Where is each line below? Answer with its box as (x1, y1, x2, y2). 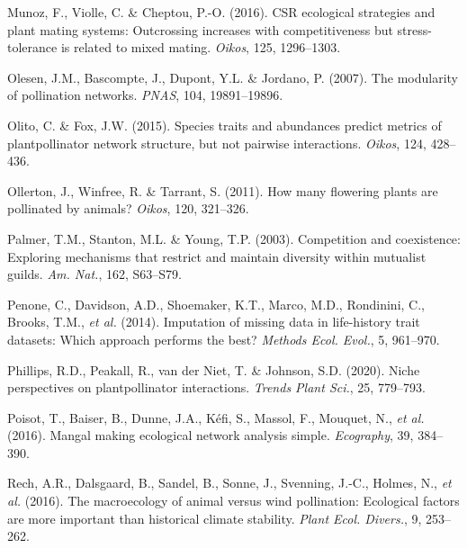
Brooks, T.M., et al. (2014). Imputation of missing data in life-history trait (7, 312, 420, 331)
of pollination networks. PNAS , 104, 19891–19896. (7, 85, 283, 104)
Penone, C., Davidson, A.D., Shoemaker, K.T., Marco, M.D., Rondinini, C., (7, 294, 425, 313)
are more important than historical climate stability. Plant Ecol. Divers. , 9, (7, 508, 422, 527)
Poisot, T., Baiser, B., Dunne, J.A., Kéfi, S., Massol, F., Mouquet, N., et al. (7, 408, 425, 427)
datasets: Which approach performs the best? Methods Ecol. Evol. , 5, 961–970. (7, 329, 440, 348)
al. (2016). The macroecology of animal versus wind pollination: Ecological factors (7, 491, 460, 510)
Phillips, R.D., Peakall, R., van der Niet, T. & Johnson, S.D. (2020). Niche (7, 360, 420, 379)
